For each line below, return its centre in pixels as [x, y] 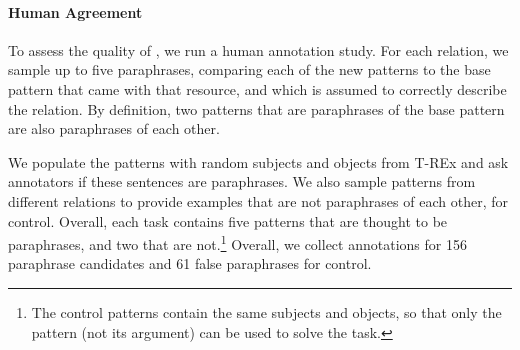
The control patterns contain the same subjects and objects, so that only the [266, 311]
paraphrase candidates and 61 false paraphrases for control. [190, 263]
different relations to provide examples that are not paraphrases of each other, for [258, 200]
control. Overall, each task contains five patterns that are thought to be [228, 220]
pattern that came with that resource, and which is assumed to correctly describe [257, 88]
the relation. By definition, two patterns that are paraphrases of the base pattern [256, 108]
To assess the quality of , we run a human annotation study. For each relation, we [258, 49]
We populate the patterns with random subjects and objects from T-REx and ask [258, 161]
